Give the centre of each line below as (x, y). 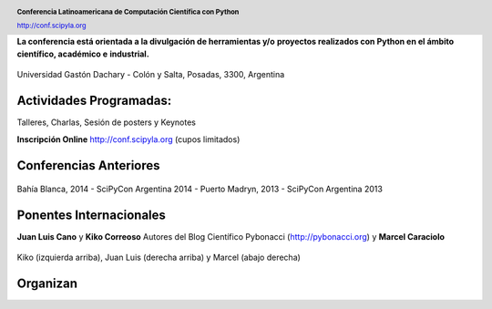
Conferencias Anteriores (88, 165)
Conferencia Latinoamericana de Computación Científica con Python (128, 12)
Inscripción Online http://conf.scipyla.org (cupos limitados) (128, 139)
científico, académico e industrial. (83, 54)
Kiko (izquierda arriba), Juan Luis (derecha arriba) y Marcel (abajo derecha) (159, 257)
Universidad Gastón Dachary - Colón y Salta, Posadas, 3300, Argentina (151, 75)
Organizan (47, 284)
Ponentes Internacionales (91, 215)
